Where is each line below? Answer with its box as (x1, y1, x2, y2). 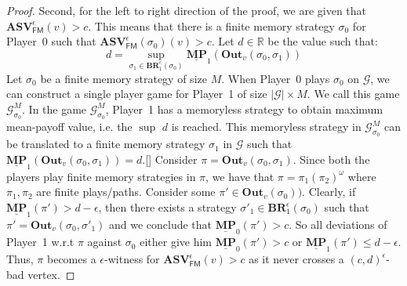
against (87, 234, 122, 250)
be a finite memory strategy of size (40, 70, 207, 86)
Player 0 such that (6, 33, 96, 49)
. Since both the (293, 150, 370, 167)
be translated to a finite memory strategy (6, 136, 205, 152)
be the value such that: (267, 33, 378, 49)
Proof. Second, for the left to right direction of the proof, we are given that (6, 2, 367, 18)
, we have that (205, 168, 274, 184)
